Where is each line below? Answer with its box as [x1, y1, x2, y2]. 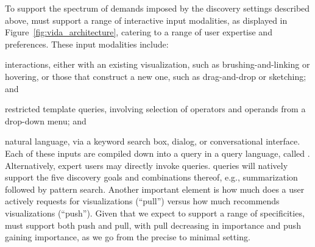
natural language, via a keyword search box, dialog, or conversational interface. [5, 135, 300, 148]
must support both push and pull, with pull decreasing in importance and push [5, 218, 301, 231]
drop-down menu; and [5, 114, 87, 127]
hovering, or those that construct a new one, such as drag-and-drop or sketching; [5, 70, 306, 82]
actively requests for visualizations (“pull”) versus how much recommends [5, 195, 280, 207]
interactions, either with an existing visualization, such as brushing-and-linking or [5, 58, 310, 71]
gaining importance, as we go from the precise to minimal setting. [5, 231, 250, 243]
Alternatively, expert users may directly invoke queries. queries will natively [5, 159, 288, 171]
